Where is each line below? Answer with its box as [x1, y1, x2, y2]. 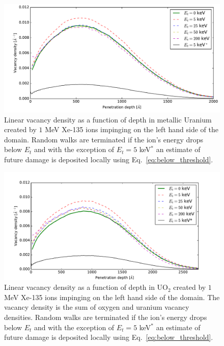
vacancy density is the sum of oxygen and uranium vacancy [4, 302, 189, 312]
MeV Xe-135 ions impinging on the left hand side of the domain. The [4, 291, 220, 302]
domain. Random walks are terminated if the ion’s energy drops [4, 134, 204, 144]
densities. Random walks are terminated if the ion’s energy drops [4, 311, 207, 322]
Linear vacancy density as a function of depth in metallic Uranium [4, 114, 212, 125]
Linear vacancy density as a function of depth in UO [4, 282, 169, 292]
